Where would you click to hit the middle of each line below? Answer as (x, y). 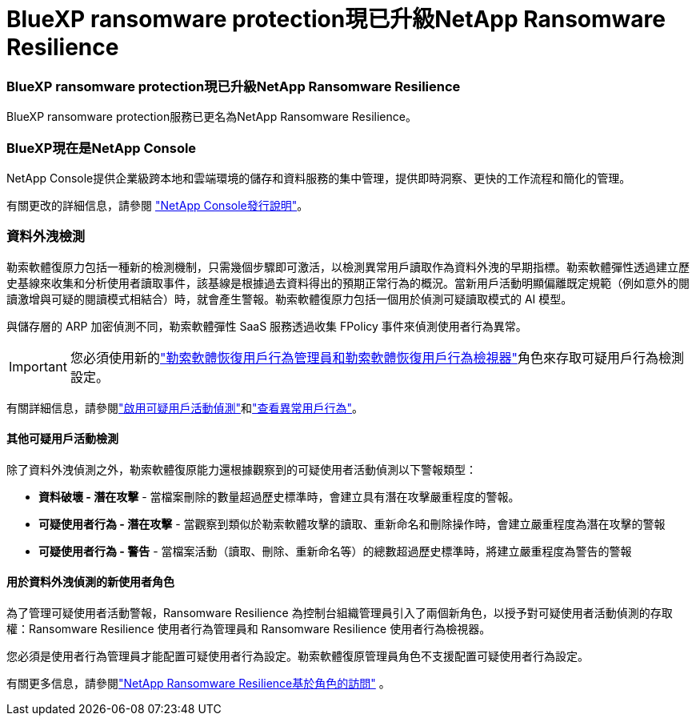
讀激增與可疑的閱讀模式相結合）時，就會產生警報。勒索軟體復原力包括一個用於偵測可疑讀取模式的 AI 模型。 (290, 299)
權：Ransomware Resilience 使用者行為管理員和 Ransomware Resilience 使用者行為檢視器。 (249, 629)
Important (38, 366)
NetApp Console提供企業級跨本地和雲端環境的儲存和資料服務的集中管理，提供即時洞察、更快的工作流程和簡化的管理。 (319, 178)
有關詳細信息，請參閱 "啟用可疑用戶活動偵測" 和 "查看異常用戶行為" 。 (185, 407)
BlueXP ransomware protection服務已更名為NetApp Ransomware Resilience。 (212, 117)
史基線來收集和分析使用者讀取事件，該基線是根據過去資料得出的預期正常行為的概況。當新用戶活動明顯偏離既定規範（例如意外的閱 (348, 283)
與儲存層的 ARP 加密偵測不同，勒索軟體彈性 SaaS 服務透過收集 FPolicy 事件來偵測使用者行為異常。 (267, 326)
